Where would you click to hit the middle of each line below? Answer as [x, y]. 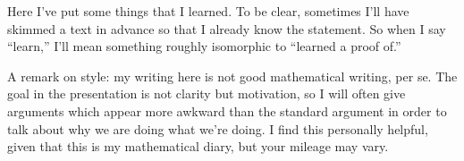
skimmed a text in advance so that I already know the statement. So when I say [227, 28]
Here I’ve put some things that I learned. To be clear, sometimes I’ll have [208, 11]
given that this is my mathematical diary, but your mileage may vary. [198, 146]
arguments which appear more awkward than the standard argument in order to [227, 110]
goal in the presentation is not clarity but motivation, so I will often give [207, 93]
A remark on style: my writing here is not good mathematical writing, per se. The [232, 76]
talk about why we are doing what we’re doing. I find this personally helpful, [218, 128]
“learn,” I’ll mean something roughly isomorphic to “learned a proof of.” [204, 46]
